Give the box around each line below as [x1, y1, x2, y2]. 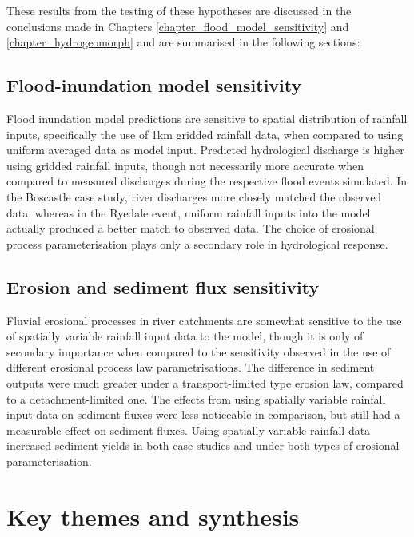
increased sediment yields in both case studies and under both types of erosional [6, 437, 400, 454]
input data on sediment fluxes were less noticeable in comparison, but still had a [6, 406, 400, 423]
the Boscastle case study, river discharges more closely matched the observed [6, 188, 382, 205]
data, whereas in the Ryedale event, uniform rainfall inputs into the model [6, 204, 371, 221]
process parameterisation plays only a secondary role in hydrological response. [6, 235, 388, 252]
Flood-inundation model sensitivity [6, 73, 302, 97]
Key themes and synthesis [6, 499, 300, 532]
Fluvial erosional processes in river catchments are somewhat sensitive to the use [6, 312, 402, 328]
